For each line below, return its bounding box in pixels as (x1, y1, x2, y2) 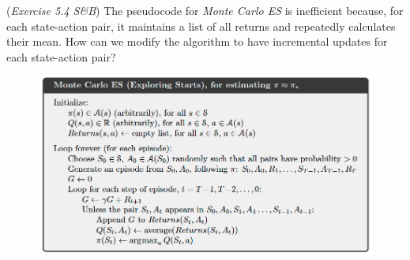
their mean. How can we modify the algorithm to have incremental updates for (6, 33, 388, 50)
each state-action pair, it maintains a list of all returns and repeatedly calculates (6, 17, 396, 34)
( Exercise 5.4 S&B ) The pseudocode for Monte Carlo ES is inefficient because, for (6, 2, 404, 18)
